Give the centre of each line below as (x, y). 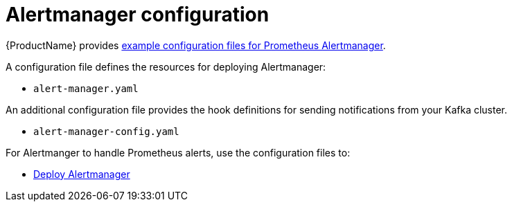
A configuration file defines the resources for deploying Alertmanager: (166, 66)
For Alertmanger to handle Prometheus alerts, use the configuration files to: (178, 152)
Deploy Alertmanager (82, 174)
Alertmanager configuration (138, 15)
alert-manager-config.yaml (106, 131)
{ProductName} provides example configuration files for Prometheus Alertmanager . (196, 45)
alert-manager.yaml (86, 88)
